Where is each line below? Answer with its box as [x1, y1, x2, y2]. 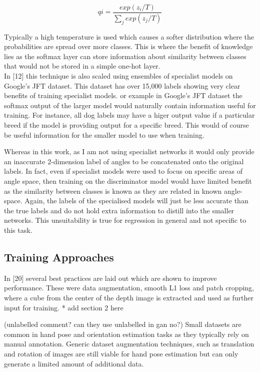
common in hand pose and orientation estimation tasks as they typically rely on [4, 328, 249, 339]
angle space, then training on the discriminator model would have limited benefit [4, 176, 252, 186]
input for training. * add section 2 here [4, 302, 123, 312]
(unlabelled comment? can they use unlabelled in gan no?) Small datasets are [4, 319, 241, 329]
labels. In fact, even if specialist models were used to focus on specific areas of [4, 166, 243, 176]
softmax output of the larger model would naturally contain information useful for [4, 100, 256, 110]
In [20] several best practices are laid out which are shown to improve [4, 272, 217, 283]
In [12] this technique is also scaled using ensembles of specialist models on [4, 71, 233, 81]
